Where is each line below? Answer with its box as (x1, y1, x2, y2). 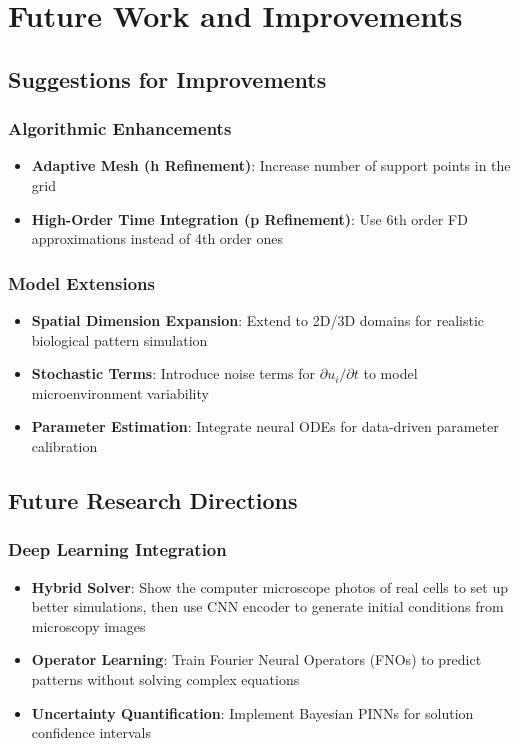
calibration (31, 435, 98, 456)
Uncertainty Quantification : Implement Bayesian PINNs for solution (31, 702, 474, 723)
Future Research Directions (8, 484, 298, 515)
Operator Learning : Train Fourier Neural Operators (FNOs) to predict (31, 649, 482, 670)
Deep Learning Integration (8, 537, 227, 562)
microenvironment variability (31, 382, 209, 403)
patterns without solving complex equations (31, 668, 300, 689)
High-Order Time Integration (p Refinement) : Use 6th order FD (31, 208, 468, 229)
